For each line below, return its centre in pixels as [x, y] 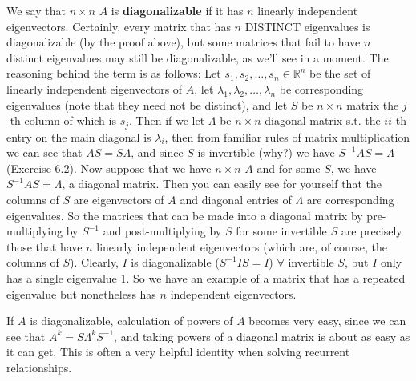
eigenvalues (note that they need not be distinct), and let [147, 104]
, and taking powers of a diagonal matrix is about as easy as [262, 336]
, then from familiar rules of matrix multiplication [287, 136]
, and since [157, 152]
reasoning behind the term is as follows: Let [114, 73]
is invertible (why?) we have [266, 152]
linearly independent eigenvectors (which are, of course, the [242, 246]
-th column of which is [61, 120]
